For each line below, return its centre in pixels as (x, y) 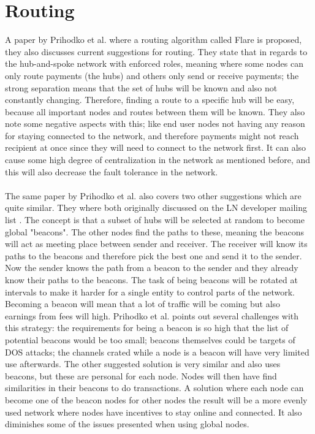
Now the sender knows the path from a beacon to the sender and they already (152, 268)
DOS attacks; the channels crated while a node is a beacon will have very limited (157, 352)
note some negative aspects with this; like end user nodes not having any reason (155, 124)
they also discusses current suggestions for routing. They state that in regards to (156, 51)
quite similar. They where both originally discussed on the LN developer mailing (156, 207)
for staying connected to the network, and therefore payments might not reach (152, 135)
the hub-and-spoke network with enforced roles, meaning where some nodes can (154, 63)
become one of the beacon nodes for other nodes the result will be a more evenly (156, 399)
